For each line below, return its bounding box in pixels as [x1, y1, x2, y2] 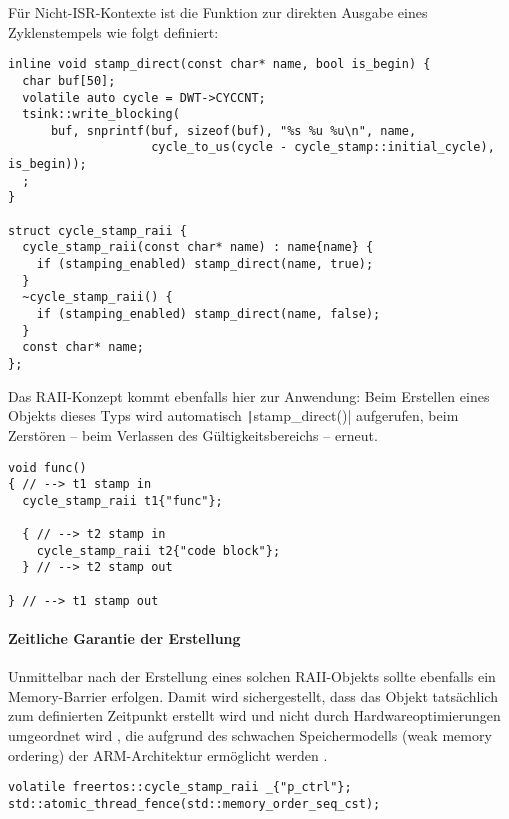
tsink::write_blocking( [22, 107, 180, 122]
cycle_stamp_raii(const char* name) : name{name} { [22, 240, 374, 255]
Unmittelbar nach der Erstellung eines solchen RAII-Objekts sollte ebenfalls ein [8, 666, 496, 687]
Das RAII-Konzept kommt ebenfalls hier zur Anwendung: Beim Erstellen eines [8, 385, 490, 406]
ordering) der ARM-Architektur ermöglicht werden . [8, 744, 328, 765]
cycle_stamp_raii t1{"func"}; [22, 493, 223, 508]
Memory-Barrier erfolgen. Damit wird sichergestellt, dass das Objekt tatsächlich [8, 685, 498, 706]
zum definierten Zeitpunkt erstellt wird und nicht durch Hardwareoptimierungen [8, 705, 501, 726]
